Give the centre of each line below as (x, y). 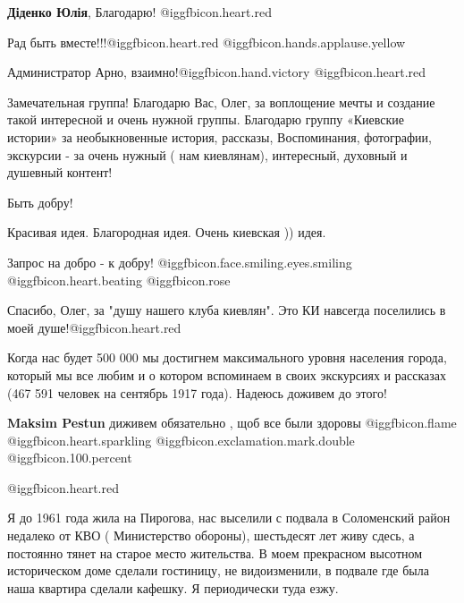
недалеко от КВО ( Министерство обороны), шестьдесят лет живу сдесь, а (211, 535)
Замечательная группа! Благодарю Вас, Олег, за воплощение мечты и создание (221, 102)
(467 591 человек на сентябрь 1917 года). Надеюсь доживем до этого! (197, 392)
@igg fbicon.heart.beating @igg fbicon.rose (119, 280)
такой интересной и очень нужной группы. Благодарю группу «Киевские (206, 119)
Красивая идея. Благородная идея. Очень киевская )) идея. (167, 232)
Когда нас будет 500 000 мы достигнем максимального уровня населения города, (227, 357)
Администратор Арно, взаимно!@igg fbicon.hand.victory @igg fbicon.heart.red (217, 72)
